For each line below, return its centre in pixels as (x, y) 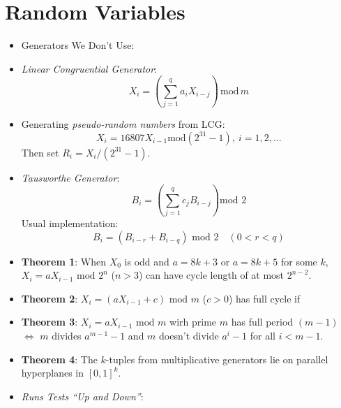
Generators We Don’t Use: (78, 45)
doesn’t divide (189, 335)
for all (263, 335)
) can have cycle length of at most (211, 275)
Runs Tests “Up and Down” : (82, 396)
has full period (262, 322)
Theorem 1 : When (63, 261)
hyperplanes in (52, 373)
